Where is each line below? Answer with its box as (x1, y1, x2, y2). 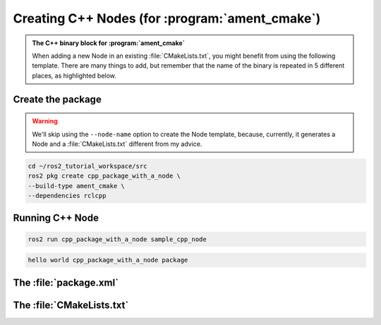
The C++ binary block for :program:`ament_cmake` (32, 39, 185, 47)
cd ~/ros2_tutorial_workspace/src (28, 162, 147, 170)
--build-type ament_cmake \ (28, 182, 125, 190)
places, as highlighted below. (32, 71, 116, 80)
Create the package (13, 93, 102, 105)
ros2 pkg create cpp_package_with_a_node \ (28, 172, 181, 180)
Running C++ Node (13, 212, 99, 224)
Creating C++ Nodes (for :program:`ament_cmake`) (13, 11, 321, 26)
